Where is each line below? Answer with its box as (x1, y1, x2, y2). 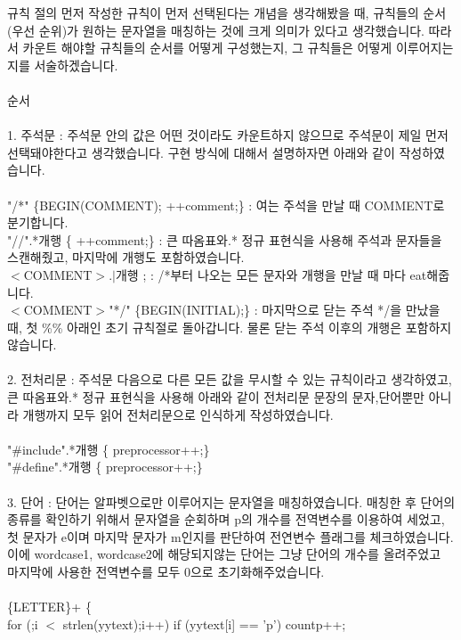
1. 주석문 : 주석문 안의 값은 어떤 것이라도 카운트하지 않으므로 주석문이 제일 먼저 (7, 126, 449, 144)
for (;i (7, 614, 38, 633)
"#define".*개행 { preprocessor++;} (7, 457, 203, 476)
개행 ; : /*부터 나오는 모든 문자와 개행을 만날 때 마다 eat (115, 265, 427, 283)
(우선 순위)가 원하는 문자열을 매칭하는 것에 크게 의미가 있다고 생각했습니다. (7, 21, 425, 39)
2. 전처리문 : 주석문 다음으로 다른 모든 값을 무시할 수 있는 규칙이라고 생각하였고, (7, 370, 452, 389)
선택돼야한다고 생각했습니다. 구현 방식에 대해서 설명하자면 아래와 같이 (7, 143, 395, 161)
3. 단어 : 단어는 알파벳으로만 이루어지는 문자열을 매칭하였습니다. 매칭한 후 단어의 (7, 492, 456, 511)
